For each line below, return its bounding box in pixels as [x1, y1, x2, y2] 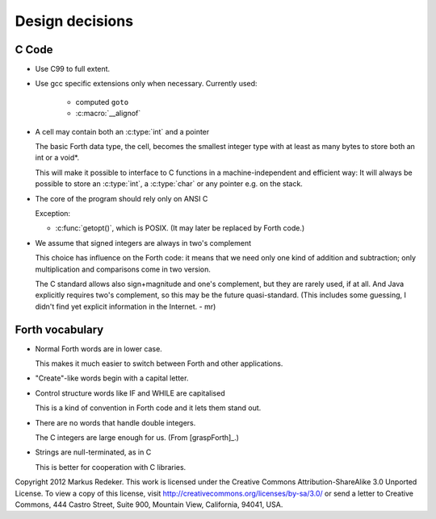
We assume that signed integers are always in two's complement [35, 238, 252, 247]
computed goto [75, 97, 129, 106]
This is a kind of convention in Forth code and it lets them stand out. [35, 403, 262, 413]
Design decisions [15, 12, 133, 30]
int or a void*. [35, 153, 80, 163]
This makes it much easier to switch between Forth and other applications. [35, 359, 283, 368]
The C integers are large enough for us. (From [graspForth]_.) [35, 432, 240, 442]
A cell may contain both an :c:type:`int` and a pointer [35, 127, 210, 136]
